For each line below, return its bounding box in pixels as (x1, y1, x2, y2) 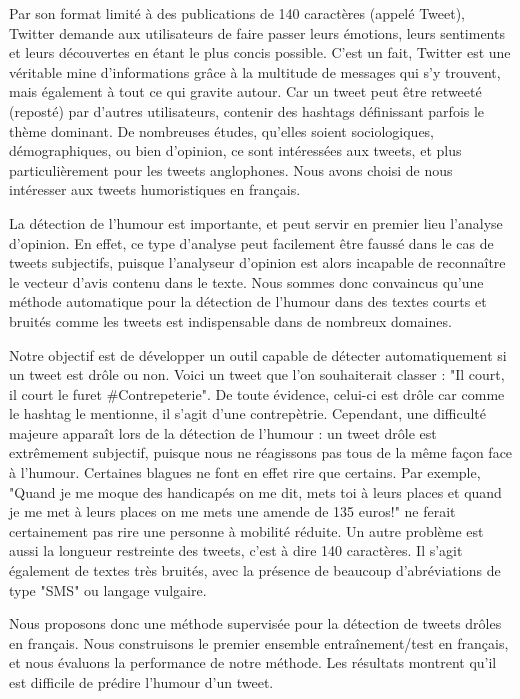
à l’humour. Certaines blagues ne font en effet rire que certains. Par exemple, (9, 462, 481, 483)
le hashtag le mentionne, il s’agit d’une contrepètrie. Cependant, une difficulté (9, 403, 487, 424)
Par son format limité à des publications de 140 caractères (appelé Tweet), (9, 3, 466, 23)
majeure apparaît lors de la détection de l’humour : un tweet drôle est (9, 422, 437, 443)
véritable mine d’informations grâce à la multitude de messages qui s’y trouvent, (9, 61, 501, 82)
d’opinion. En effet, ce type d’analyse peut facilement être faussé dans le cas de (9, 232, 494, 253)
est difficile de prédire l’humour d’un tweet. (9, 672, 274, 692)
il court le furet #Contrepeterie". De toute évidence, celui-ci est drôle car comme (9, 383, 505, 404)
